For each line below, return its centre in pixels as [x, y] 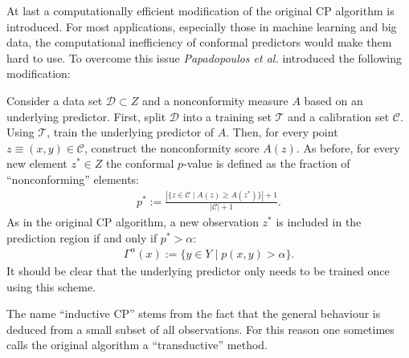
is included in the [319, 222]
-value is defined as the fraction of [267, 163]
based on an [333, 100]
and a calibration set [339, 116]
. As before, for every [348, 147]
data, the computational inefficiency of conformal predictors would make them [199, 42]
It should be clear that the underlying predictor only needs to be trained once [198, 270]
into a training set [227, 116]
